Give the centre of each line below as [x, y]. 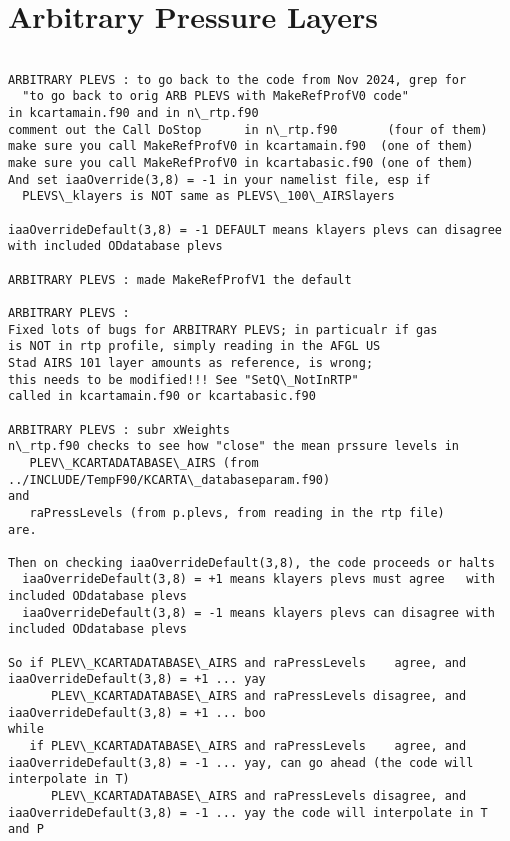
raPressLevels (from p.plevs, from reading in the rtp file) [237, 512]
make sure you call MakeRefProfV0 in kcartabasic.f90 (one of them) [241, 163]
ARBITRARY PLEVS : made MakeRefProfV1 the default [180, 279]
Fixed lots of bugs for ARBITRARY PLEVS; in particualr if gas [223, 329]
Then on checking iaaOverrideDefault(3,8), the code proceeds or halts [251, 562]
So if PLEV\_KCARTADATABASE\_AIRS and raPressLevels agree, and [237, 662]
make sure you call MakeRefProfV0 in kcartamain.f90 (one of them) [241, 146]
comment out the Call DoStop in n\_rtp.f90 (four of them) [248, 129]
